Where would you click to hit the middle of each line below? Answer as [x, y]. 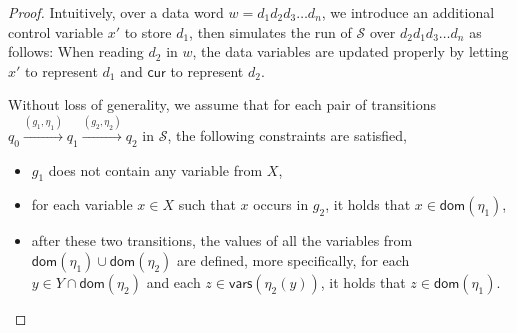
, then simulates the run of [270, 31]
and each [173, 281]
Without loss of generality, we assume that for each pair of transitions [222, 104]
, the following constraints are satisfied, [287, 134]
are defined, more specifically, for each [293, 259]
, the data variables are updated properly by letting [350, 51]
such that [207, 204]
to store [148, 31]
